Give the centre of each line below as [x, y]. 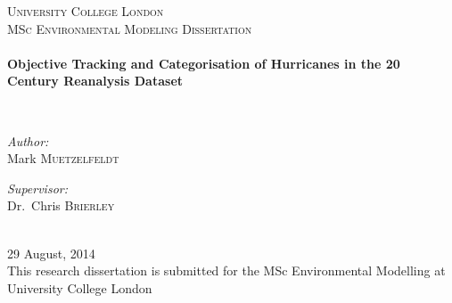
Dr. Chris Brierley [61, 205]
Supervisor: [37, 188]
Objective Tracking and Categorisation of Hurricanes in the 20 [204, 63]
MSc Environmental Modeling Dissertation [130, 28]
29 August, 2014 [51, 253]
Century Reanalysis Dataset [95, 81]
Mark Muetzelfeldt [63, 158]
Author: [28, 140]
